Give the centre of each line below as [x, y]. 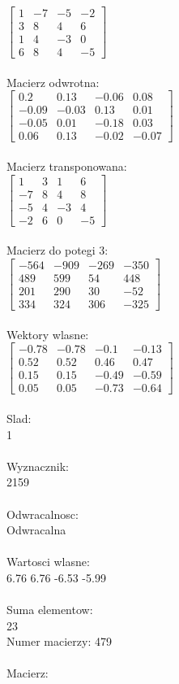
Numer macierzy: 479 [59, 641]
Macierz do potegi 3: [58, 250]
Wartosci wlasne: [48, 562]
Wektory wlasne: [48, 334]
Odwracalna [36, 530]
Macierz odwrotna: [53, 82]
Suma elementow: [50, 610]
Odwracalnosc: [43, 514]
